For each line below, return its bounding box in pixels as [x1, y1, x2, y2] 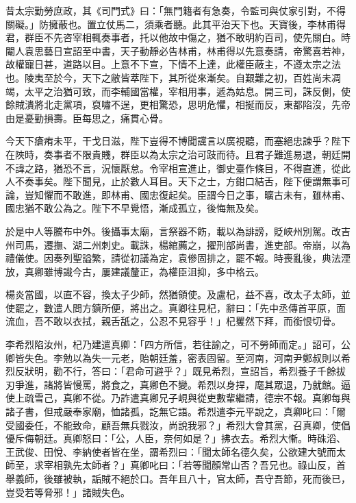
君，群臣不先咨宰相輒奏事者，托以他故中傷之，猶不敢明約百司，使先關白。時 [5, 30, 351, 45]
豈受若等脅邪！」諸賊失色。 [5, 484, 130, 499]
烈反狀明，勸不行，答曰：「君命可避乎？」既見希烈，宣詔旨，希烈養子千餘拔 [5, 364, 346, 378]
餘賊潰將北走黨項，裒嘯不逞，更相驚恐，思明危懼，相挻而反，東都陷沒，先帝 [5, 97, 351, 112]
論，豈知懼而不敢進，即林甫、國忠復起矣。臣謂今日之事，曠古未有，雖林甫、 [5, 187, 351, 201]
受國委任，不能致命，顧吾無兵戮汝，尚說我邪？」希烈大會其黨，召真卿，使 [5, 417, 341, 432]
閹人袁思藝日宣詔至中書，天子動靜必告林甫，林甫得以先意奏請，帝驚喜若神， [5, 43, 351, 58]
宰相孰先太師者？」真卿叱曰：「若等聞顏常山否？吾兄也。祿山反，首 [43, 458, 346, 472]
